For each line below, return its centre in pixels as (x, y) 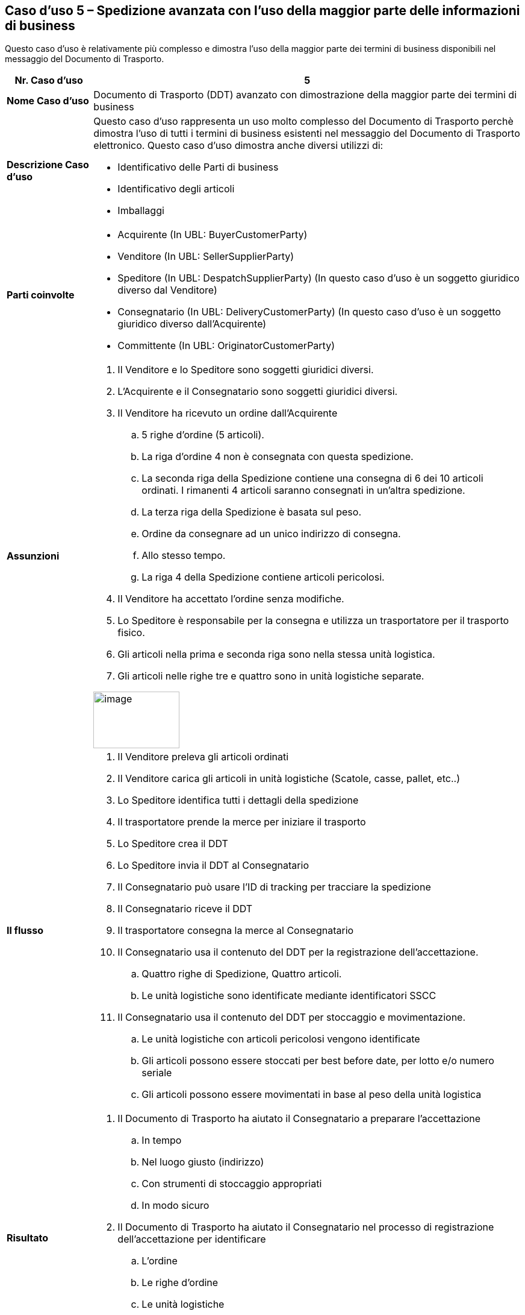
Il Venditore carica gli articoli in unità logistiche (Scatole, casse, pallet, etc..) (289, 779)
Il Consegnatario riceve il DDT (185, 909)
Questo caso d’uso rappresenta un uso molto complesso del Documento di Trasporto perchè (303, 121)
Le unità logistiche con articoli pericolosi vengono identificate (281, 1039)
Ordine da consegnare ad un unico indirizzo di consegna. (271, 534)
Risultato (28, 1238)
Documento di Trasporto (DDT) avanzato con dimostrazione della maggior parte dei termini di (305, 95)
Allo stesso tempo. (184, 556)
